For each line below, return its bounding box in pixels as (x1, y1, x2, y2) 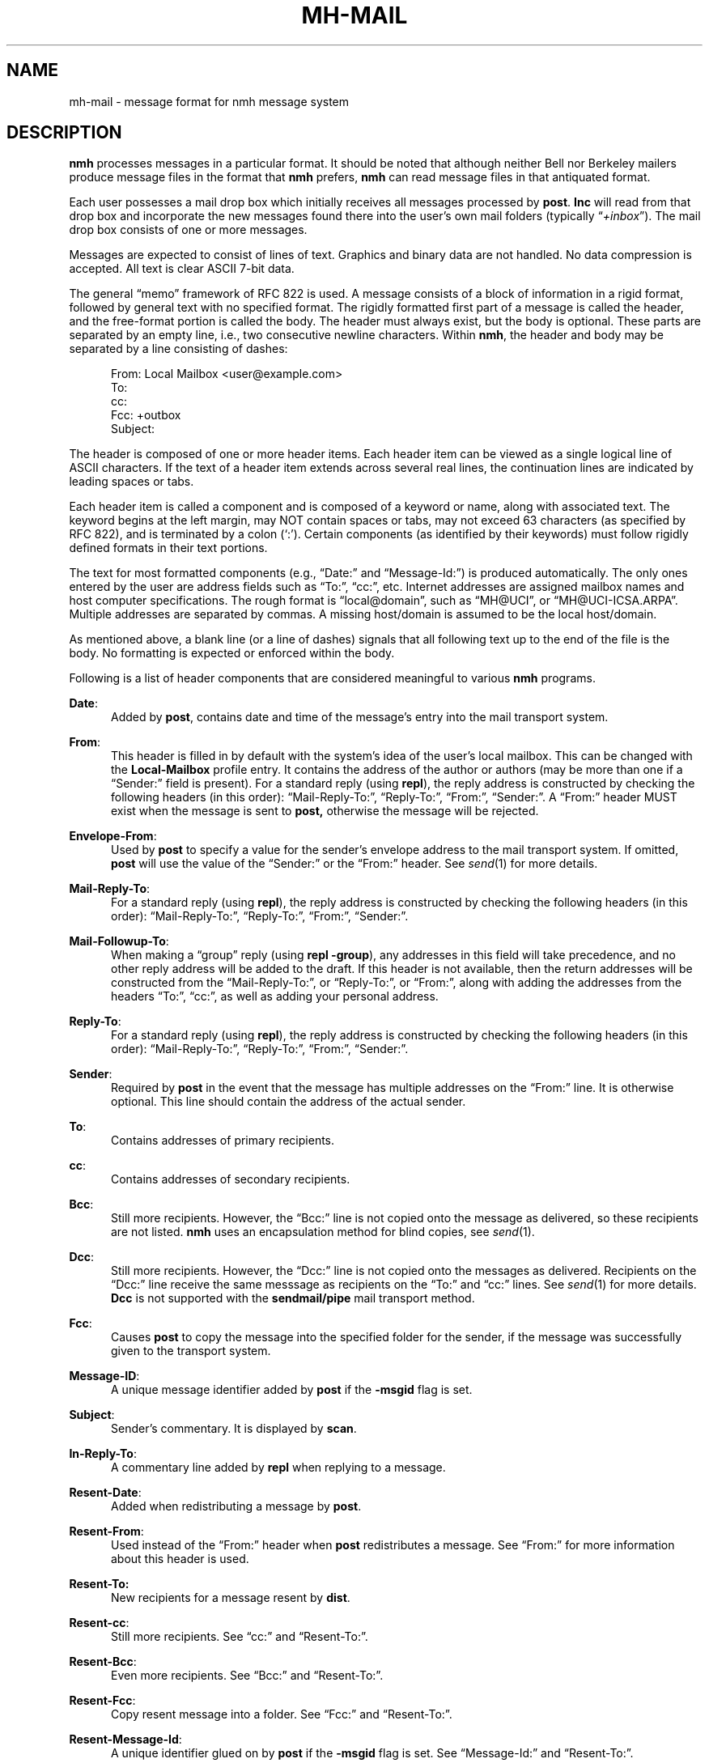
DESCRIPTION (6, 122, 122, 143)
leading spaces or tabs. (69, 474, 194, 489)
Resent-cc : (69, 1616, 129, 1630)
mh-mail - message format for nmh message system (69, 94, 350, 108)
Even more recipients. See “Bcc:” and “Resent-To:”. (111, 1668, 384, 1683)
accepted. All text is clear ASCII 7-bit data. (69, 261, 295, 276)
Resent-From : (69, 1524, 144, 1539)
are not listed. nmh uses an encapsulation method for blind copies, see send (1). (111, 1225, 535, 1239)
